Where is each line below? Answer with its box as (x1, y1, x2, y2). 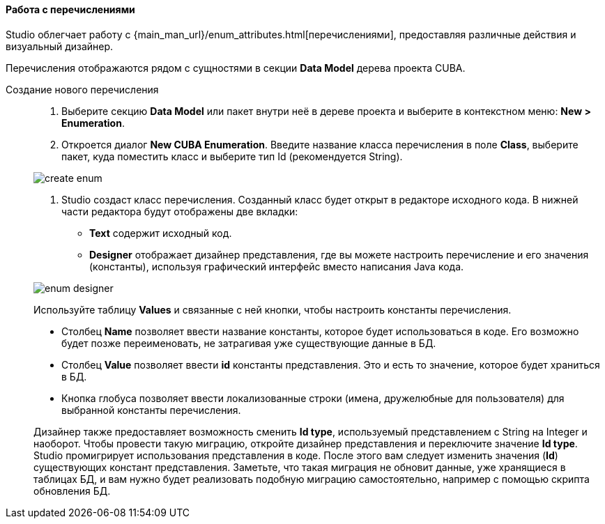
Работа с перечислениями (6, 3, 135, 15)
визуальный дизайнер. (6, 40, 114, 52)
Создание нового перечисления (6, 83, 159, 95)
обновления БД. (33, 484, 111, 497)
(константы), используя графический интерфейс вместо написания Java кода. (89, 260, 464, 272)
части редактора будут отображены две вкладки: (61, 205, 298, 217)
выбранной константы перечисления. (61, 403, 241, 416)
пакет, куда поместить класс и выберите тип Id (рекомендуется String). (61, 150, 403, 162)
